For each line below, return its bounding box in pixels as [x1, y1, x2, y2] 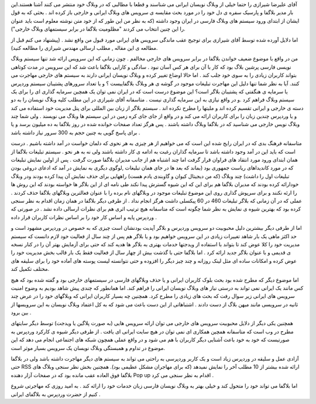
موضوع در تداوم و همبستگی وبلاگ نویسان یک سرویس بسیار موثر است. [11, 344, 166, 351]
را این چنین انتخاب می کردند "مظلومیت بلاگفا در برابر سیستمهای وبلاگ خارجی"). [11, 25, 186, 32]
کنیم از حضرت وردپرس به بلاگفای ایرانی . [11, 391, 101, 398]
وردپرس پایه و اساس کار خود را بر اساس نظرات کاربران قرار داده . [11, 213, 157, 220]
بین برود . [11, 309, 32, 316]
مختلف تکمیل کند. [11, 266, 50, 273]
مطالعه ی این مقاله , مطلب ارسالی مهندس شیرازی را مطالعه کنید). [11, 44, 158, 51]
